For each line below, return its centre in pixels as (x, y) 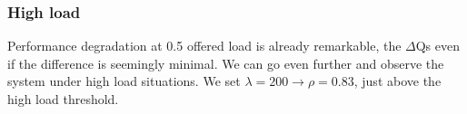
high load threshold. (63, 99)
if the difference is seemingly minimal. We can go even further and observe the (226, 63)
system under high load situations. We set (124, 81)
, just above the (397, 81)
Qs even (438, 46)
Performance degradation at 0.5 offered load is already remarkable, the (204, 46)
